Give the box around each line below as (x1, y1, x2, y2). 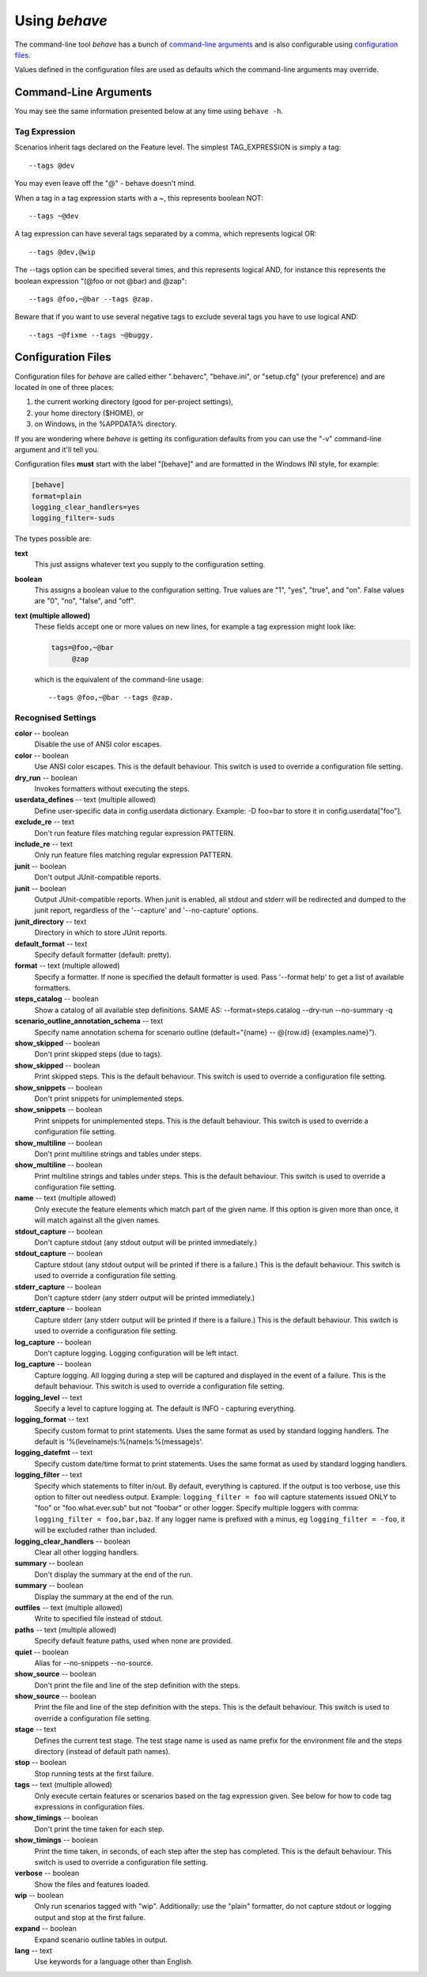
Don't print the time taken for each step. (34, 1824, 165, 1834)
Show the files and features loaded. (34, 1879, 150, 1889)
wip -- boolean (14, 1891, 64, 1900)
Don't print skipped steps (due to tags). (34, 1049, 163, 1059)
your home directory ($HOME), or (34, 408, 144, 418)
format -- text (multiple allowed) (14, 961, 120, 970)
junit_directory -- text (14, 917, 87, 926)
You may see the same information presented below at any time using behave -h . (14, 107, 284, 116)
